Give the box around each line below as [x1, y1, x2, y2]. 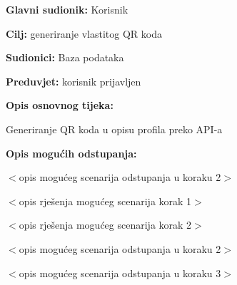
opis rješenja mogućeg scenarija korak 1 [19, 193, 192, 208]
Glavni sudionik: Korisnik [6, 2, 128, 16]
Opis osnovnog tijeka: [6, 98, 114, 113]
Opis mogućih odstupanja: [6, 145, 137, 160]
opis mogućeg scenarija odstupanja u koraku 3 [19, 265, 221, 280]
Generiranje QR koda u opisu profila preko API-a [6, 121, 223, 136]
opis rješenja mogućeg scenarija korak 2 [19, 217, 192, 232]
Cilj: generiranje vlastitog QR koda [6, 26, 162, 41]
